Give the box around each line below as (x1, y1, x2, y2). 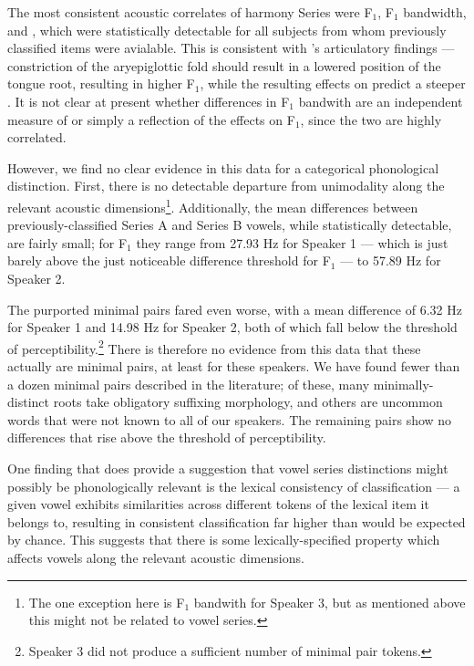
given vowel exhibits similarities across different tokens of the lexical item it (7, 494, 429, 514)
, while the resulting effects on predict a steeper (200, 74, 466, 93)
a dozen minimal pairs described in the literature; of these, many (7, 374, 370, 393)
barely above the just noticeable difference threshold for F (7, 251, 331, 270)
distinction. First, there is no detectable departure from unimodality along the (7, 176, 445, 195)
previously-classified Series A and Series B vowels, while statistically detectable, (7, 215, 452, 234)
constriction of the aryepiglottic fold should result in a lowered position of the (7, 56, 441, 75)
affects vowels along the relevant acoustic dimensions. (7, 547, 304, 567)
